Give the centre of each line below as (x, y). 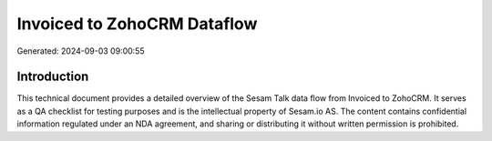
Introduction (53, 77)
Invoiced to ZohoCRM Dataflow (137, 24)
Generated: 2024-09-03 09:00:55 (81, 51)
